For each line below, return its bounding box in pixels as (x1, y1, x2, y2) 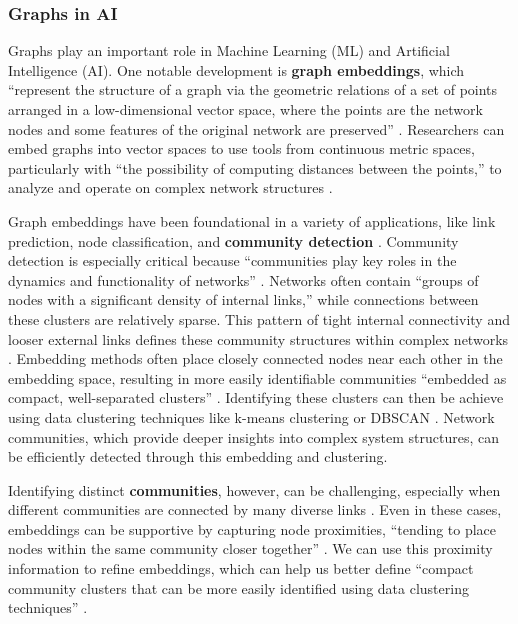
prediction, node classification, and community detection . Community (8, 230, 459, 251)
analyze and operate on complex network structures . (8, 177, 333, 198)
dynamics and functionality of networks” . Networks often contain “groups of (8, 269, 479, 290)
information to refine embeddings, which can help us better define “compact (8, 558, 474, 579)
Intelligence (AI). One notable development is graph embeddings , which (8, 59, 465, 80)
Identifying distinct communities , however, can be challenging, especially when (8, 479, 501, 500)
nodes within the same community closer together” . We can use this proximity (8, 538, 493, 559)
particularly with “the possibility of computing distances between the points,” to (8, 157, 502, 178)
